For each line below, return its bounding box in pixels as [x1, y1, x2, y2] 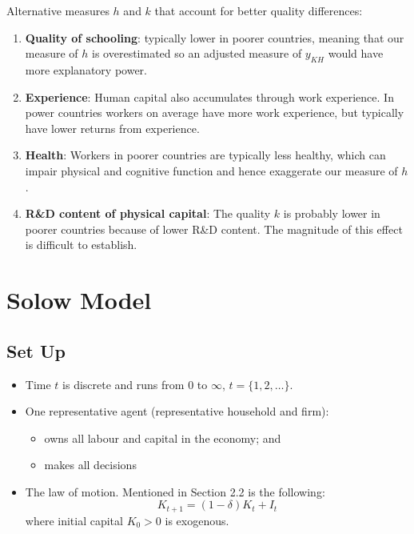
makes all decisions [44, 456, 137, 473]
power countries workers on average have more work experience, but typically [25, 104, 404, 121]
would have [328, 45, 384, 62]
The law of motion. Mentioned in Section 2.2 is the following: [25, 483, 325, 500]
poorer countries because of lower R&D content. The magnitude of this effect [25, 220, 403, 237]
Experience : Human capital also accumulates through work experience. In [25, 88, 394, 105]
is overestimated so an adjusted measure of [92, 45, 302, 62]
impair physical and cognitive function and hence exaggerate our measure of [25, 162, 398, 179]
